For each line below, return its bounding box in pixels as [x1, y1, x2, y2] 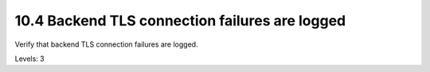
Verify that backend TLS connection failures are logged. [14, 40, 198, 49]
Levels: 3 [14, 54, 45, 63]
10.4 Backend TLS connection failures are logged [14, 12, 346, 29]
